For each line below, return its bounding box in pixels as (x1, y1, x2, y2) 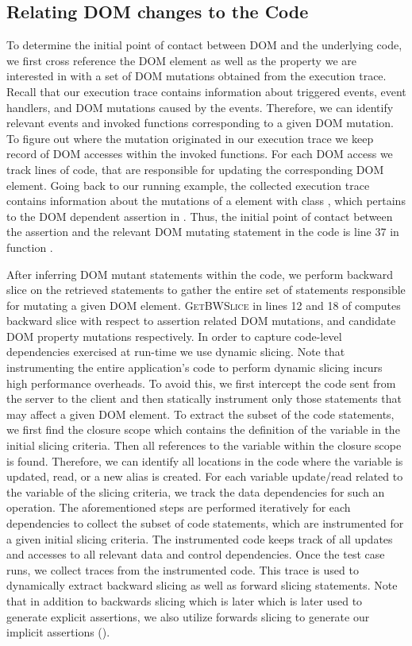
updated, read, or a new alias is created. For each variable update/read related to (6, 468, 403, 485)
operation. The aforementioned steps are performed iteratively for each (6, 499, 351, 516)
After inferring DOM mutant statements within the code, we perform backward (6, 265, 394, 282)
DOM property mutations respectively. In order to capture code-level (6, 327, 342, 344)
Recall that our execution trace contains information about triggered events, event (6, 83, 406, 99)
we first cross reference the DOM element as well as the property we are (6, 52, 356, 68)
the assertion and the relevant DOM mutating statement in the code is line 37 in (6, 223, 399, 240)
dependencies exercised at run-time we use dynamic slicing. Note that (6, 343, 345, 360)
